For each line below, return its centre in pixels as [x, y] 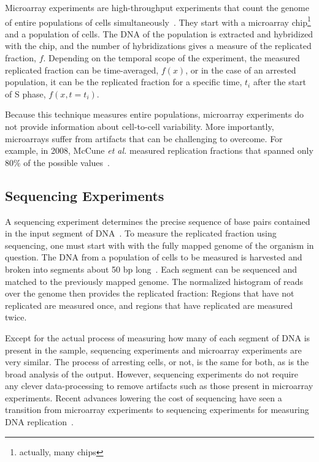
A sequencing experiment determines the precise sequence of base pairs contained [158, 221]
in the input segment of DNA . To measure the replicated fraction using [141, 233]
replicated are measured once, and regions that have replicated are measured [149, 305]
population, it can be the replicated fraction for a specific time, [124, 82]
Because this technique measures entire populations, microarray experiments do [154, 114]
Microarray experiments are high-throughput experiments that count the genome [157, 7]
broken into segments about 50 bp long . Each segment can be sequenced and [151, 269]
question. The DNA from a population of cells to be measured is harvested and [154, 257]
